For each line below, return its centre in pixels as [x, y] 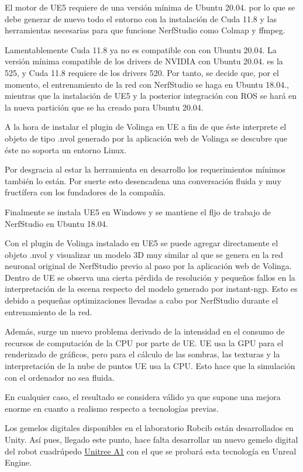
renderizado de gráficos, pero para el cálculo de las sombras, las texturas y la [142, 354]
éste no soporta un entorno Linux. [66, 149]
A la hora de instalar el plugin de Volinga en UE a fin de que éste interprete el [146, 127]
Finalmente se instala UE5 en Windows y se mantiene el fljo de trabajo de [138, 211]
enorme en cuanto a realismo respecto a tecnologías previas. [112, 408]
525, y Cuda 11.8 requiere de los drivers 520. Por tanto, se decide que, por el [142, 72]
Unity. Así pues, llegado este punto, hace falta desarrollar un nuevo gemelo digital [151, 439]
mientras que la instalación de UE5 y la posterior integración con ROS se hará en [151, 96]
